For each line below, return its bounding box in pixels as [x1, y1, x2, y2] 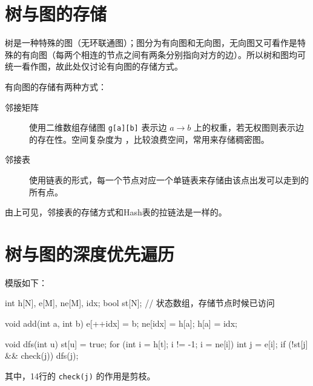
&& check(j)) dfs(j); [5, 349, 79, 362]
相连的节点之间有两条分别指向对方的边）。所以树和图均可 [81, 48, 306, 61]
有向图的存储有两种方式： [5, 80, 107, 93]
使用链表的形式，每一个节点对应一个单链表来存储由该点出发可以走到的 [29, 173, 309, 186]
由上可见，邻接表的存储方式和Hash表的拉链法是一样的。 [5, 206, 227, 218]
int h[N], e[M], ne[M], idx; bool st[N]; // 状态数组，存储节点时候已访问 [5, 296, 275, 309]
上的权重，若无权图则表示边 [193, 121, 304, 134]
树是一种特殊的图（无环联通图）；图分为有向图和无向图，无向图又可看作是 [5, 36, 297, 49]
